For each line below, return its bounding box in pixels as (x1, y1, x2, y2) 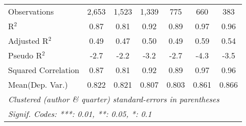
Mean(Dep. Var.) (8, 79, 68, 90)
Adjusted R (8, 35, 48, 46)
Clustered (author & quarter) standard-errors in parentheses (8, 93, 219, 105)
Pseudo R (8, 49, 42, 61)
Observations (8, 6, 54, 17)
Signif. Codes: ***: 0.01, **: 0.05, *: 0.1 (8, 108, 152, 119)
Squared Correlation (8, 64, 80, 76)
